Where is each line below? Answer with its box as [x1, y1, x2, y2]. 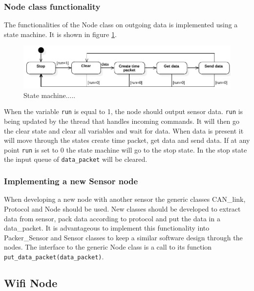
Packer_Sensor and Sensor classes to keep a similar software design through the [4, 232, 243, 242]
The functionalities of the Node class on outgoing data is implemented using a [4, 19, 238, 30]
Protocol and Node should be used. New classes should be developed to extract [4, 203, 241, 213]
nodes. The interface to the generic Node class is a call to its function [4, 242, 212, 252]
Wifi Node [4, 275, 58, 290]
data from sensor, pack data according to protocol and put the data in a [4, 213, 220, 223]
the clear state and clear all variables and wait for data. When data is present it [4, 125, 244, 136]
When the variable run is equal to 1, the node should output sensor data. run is [4, 106, 243, 116]
